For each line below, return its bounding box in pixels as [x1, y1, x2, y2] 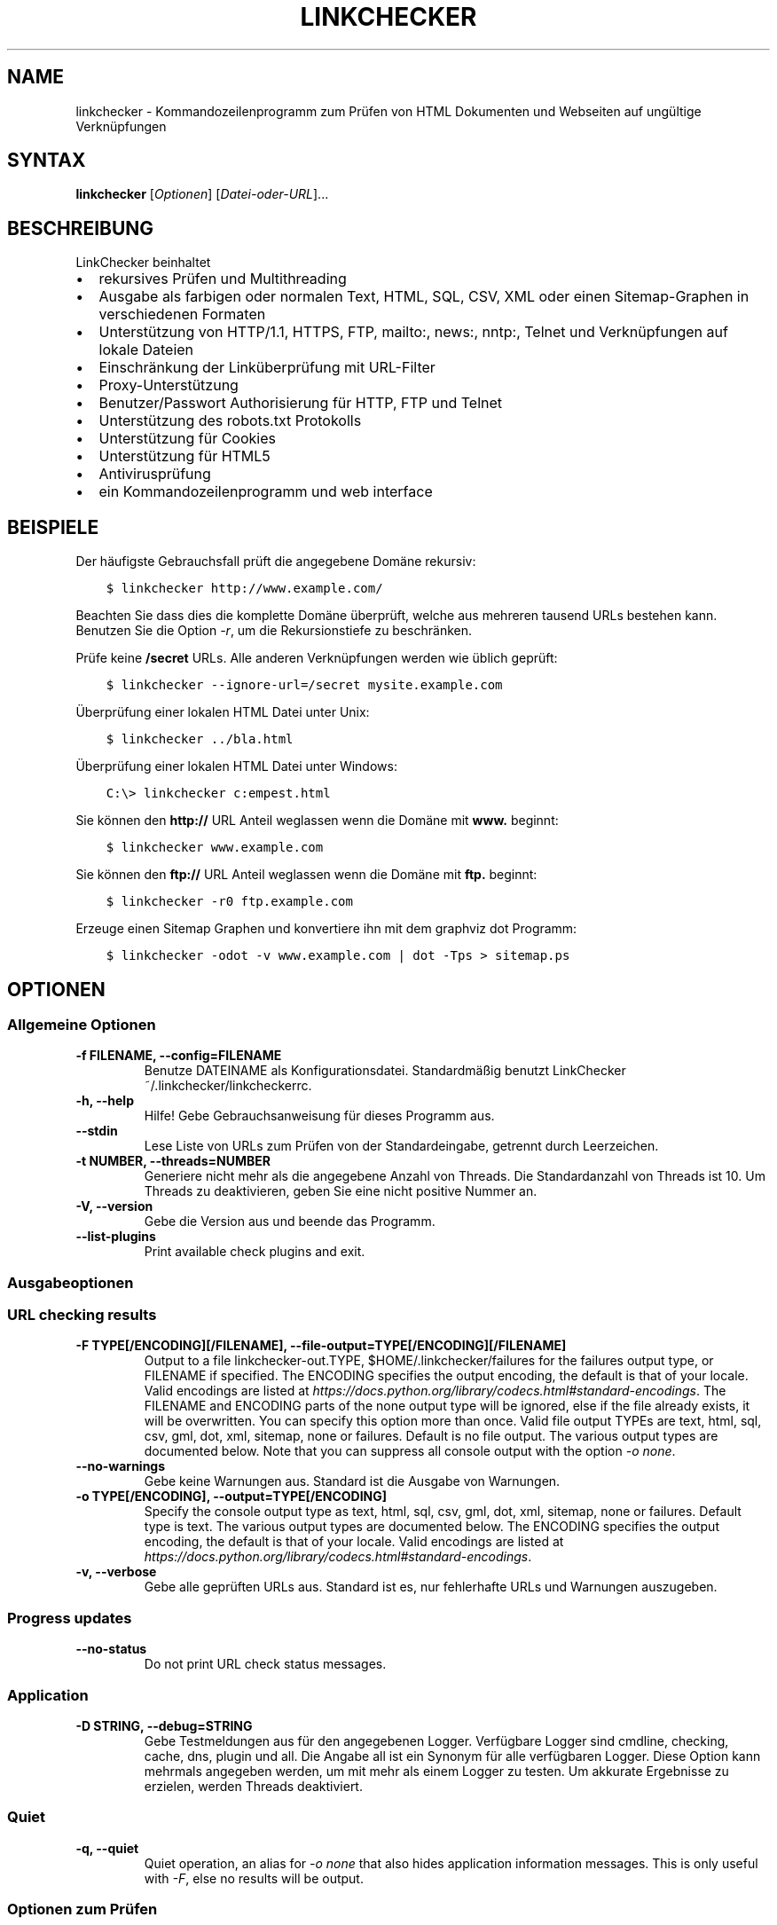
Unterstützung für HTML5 [98, 447, 271, 466]
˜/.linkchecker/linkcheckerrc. [144, 1078, 312, 1094]
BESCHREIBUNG [7, 216, 154, 240]
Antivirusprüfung [98, 465, 211, 483]
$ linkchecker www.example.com [106, 840, 324, 855]
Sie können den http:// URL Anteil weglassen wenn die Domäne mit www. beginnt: [75, 813, 559, 829]
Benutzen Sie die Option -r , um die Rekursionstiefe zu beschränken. [75, 623, 473, 639]
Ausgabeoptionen [7, 1273, 134, 1292]
